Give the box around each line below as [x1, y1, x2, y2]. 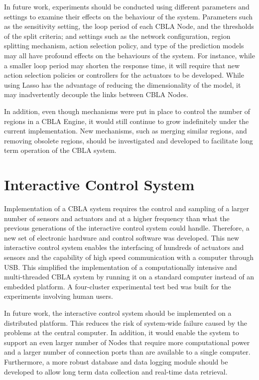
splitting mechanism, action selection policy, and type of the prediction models [4, 40, 244, 51]
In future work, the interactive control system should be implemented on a [4, 307, 232, 318]
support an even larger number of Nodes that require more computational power [4, 337, 250, 347]
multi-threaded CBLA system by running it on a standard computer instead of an [4, 271, 255, 282]
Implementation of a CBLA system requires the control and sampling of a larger [4, 203, 250, 214]
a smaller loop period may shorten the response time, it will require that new [4, 60, 240, 70]
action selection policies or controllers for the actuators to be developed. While [4, 70, 244, 80]
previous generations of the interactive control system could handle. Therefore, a [4, 223, 250, 233]
